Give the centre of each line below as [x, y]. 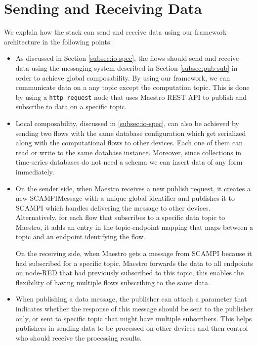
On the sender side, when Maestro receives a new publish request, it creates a [133, 188]
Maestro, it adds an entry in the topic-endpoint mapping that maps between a [134, 227]
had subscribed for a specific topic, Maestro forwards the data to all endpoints [134, 263]
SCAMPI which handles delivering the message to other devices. [113, 207]
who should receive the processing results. [79, 337]
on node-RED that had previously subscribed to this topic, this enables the [130, 273]
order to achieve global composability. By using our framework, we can [123, 77]
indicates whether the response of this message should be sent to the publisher [134, 309]
